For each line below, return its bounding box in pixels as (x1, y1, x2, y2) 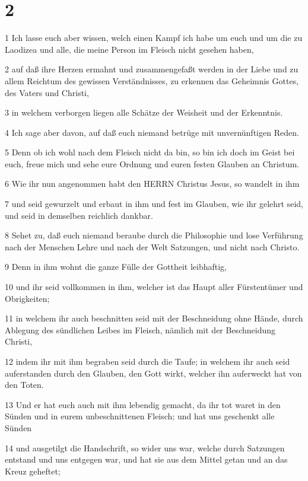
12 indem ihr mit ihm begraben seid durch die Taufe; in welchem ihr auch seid (5, 355, 290, 367)
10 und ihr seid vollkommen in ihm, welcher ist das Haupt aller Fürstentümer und (5, 281, 303, 293)
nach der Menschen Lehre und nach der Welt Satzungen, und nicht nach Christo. (5, 240, 300, 253)
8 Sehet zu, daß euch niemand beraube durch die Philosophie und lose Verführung (5, 229, 303, 241)
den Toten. (5, 378, 44, 391)
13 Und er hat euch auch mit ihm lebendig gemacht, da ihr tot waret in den (5, 398, 281, 410)
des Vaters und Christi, (5, 86, 89, 98)
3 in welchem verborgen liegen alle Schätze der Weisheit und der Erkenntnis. (5, 106, 283, 119)
